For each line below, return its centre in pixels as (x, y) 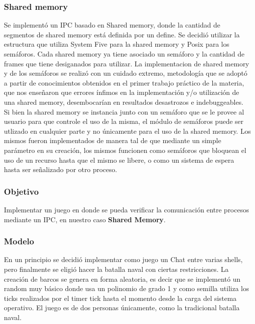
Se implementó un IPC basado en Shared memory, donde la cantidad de (112, 25)
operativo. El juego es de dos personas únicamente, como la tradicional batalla (122, 308)
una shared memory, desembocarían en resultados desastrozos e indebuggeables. (124, 102)
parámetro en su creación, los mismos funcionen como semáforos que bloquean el (125, 150)
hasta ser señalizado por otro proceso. (61, 169)
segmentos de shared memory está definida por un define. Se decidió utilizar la (122, 34)
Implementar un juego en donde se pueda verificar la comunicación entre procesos (127, 209)
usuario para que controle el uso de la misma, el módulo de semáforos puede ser (124, 121)
